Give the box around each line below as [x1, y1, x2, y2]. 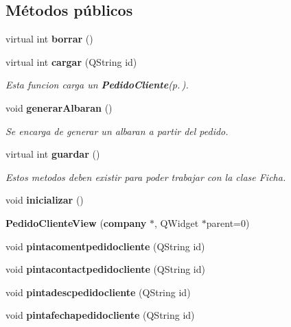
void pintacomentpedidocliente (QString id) [5, 239, 205, 253]
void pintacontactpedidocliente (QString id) [5, 262, 205, 276]
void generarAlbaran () [5, 100, 113, 114]
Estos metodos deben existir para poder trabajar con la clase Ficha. [5, 169, 286, 184]
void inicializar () [5, 193, 84, 207]
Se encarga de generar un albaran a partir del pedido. [5, 123, 229, 138]
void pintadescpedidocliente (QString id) [5, 284, 191, 299]
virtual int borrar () [5, 32, 93, 46]
